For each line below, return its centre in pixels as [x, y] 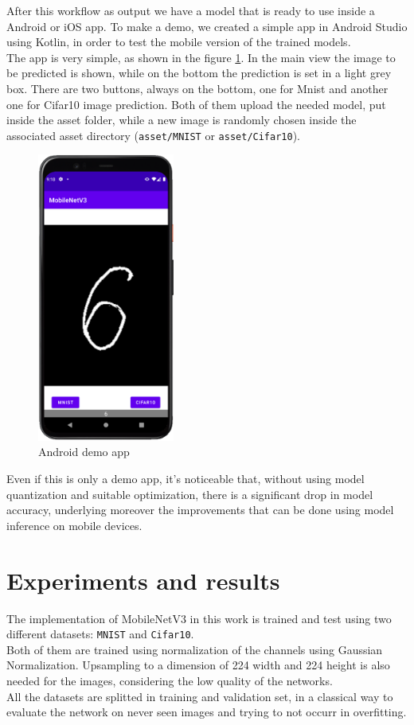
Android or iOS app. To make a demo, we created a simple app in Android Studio [207, 26]
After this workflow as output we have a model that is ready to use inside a [191, 10]
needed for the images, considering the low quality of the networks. [170, 680]
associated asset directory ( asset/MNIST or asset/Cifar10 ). [154, 135]
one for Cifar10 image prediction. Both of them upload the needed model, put [196, 104]
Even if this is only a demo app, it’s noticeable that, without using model [186, 479]
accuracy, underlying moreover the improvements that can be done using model [200, 510]
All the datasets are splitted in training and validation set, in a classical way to [200, 696]
